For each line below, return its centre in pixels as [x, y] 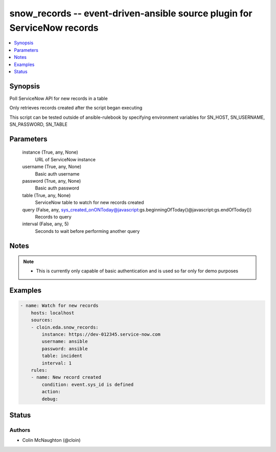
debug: [50, 399]
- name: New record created [66, 377]
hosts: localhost [53, 313]
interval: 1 [56, 363]
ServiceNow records [54, 28]
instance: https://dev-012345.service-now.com [101, 335]
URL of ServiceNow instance [65, 159]
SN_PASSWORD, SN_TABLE [39, 124]
